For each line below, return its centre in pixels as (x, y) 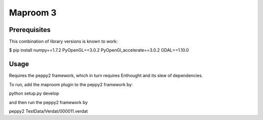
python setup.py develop (34, 93)
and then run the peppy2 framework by (48, 102)
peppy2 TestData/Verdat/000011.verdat (48, 111)
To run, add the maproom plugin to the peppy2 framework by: (71, 84)
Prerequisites (30, 30)
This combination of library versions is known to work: (63, 42)
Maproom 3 (33, 13)
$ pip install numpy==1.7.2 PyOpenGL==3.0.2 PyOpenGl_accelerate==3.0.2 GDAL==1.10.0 (99, 50)
